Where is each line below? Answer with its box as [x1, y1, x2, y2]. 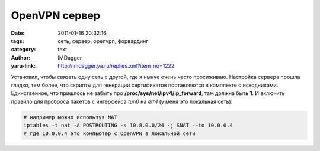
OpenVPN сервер [11, 9, 101, 22]
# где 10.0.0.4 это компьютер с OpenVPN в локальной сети [23, 130, 196, 137]
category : [11, 46, 36, 53]
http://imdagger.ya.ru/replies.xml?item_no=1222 [57, 63, 175, 70]
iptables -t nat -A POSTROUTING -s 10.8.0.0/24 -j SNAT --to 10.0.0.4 [23, 122, 233, 129]
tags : [11, 37, 24, 44]
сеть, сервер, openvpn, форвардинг [57, 37, 149, 44]
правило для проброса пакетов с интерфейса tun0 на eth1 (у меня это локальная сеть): [11, 98, 233, 105]
